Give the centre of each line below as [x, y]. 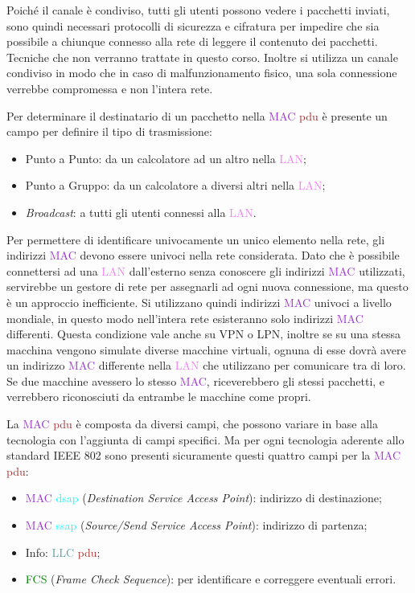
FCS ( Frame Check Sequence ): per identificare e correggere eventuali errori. [211, 579]
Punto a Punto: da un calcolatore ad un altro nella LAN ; [166, 158]
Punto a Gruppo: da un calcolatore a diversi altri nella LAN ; [175, 185]
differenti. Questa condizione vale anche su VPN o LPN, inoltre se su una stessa [203, 334]
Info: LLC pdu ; [63, 552]
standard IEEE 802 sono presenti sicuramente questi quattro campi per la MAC [204, 455]
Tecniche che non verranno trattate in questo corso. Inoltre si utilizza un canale [202, 57]
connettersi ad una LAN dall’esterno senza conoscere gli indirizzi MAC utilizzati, [206, 270]
